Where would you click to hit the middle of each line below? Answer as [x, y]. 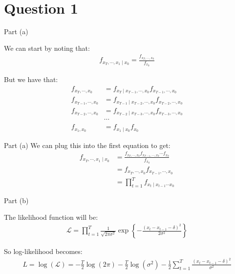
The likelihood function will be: [51, 217]
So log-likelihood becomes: [43, 251]
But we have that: [31, 79]
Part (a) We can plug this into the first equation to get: [87, 145]
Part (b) [16, 200]
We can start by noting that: [47, 48]
